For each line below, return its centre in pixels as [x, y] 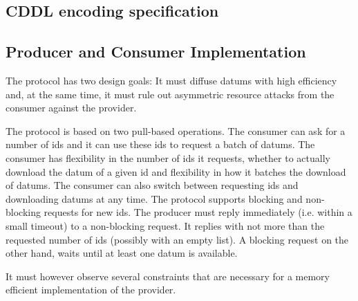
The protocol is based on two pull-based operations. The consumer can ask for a [176, 130]
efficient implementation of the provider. [91, 290]
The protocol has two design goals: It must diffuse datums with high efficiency [171, 80]
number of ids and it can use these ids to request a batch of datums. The [160, 144]
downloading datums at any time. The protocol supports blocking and [154, 198]
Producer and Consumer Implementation [156, 52]
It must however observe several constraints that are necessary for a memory [168, 276]
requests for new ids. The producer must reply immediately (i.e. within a [198, 212]
